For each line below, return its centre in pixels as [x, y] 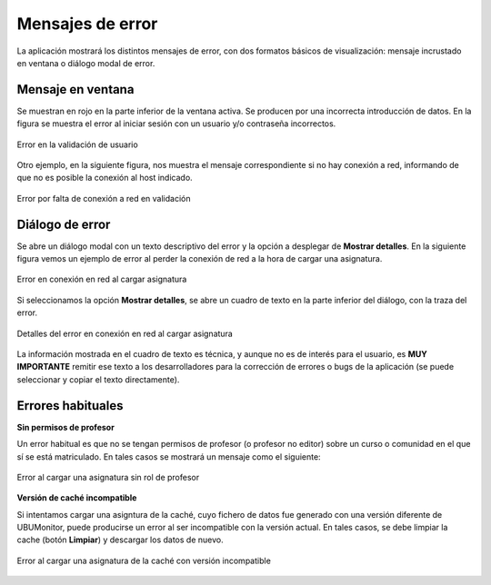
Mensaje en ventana [75, 89]
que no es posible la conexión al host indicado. [105, 178]
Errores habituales [70, 406]
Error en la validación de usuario [77, 144]
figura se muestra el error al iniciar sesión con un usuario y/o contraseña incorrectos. [176, 124]
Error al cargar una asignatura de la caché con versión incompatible [144, 560]
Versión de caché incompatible [77, 498]
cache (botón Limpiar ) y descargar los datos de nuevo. [120, 540]
